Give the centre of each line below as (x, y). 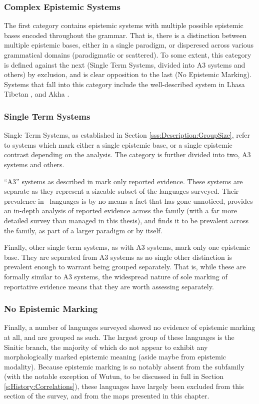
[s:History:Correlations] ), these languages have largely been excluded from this (124, 386)
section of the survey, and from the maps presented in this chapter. (107, 396)
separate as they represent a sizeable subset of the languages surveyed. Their (121, 191)
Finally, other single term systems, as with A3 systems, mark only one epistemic (127, 247)
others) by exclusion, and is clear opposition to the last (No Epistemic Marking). (128, 74)
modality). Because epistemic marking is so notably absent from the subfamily (124, 366)
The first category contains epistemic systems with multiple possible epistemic (124, 25)
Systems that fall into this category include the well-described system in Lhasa (124, 84)
